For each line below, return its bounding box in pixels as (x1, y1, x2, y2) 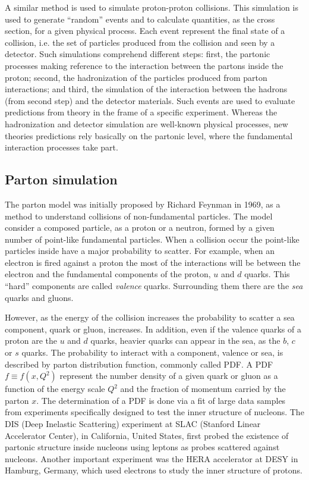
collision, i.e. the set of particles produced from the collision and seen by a (5, 36, 275, 48)
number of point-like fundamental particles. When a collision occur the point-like (5, 233, 299, 245)
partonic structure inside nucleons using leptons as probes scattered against (5, 441, 280, 453)
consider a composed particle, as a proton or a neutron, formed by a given (5, 221, 275, 234)
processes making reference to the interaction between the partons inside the (5, 59, 283, 71)
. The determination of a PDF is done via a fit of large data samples (36, 394, 286, 406)
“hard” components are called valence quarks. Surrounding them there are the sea (5, 280, 303, 292)
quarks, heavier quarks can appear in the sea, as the (90, 334, 280, 347)
